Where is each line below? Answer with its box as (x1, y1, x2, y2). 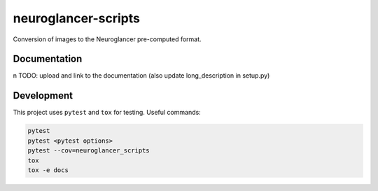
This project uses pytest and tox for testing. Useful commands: (13, 108, 201, 117)
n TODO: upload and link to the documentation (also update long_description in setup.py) (13, 71, 270, 80)
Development (13, 90, 73, 101)
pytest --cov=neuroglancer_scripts (27, 147, 150, 155)
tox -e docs (27, 166, 69, 174)
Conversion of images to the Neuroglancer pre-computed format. (13, 35, 202, 43)
